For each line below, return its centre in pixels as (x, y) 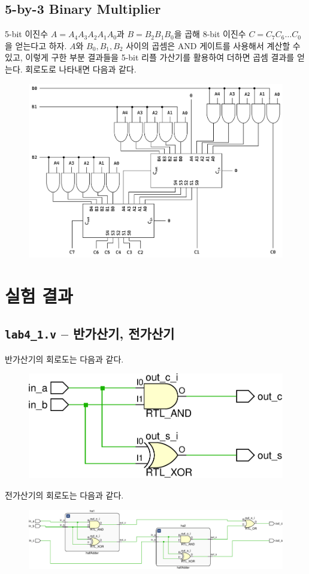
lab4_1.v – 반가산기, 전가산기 (90, 333)
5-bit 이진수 (27, 34)
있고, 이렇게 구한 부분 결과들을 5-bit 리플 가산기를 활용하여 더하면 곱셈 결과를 (150, 57)
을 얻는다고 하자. (36, 45)
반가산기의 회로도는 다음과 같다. (64, 359)
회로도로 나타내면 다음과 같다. (81, 69)
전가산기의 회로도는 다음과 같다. (64, 495)
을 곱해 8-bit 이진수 (210, 34)
